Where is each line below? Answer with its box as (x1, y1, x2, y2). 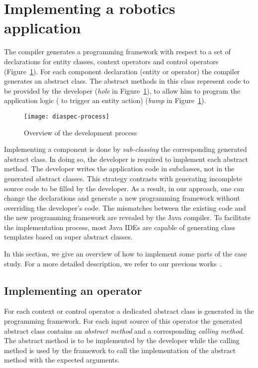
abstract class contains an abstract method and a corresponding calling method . (4, 325, 244, 336)
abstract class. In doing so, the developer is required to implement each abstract (4, 153, 249, 164)
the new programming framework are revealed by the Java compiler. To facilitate (4, 212, 251, 223)
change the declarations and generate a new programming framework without (4, 193, 240, 203)
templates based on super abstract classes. (4, 232, 133, 242)
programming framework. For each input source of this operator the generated (4, 316, 243, 326)
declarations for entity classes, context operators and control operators (4, 56, 219, 66)
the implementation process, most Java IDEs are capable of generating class (4, 222, 236, 232)
